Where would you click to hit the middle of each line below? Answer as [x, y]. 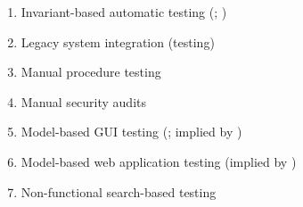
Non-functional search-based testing [119, 191]
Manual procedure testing [91, 72]
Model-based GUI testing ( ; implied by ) [131, 132]
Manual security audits [84, 101]
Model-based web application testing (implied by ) [159, 161]
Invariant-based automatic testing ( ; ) [124, 12]
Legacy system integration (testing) [118, 41]
